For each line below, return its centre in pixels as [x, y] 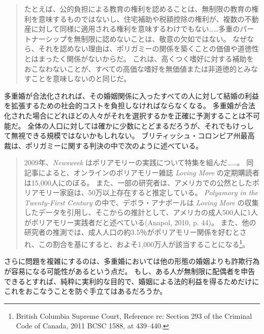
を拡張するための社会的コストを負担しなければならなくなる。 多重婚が [123, 105]
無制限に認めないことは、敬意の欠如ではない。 [152, 38]
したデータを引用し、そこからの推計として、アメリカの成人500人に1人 [141, 212]
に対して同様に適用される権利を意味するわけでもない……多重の [136, 29]
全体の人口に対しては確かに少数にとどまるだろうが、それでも [130, 125]
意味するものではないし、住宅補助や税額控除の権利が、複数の [141, 19]
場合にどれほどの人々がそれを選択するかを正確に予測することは [139, 115]
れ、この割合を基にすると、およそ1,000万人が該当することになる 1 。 [137, 243]
